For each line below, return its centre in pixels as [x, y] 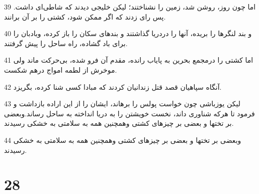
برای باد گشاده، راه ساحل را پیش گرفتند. [66, 43]
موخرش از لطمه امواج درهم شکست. [61, 69]
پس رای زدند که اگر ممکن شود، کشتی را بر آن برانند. [85, 16]
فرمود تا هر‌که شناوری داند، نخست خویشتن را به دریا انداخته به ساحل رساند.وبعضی [129, 113]
